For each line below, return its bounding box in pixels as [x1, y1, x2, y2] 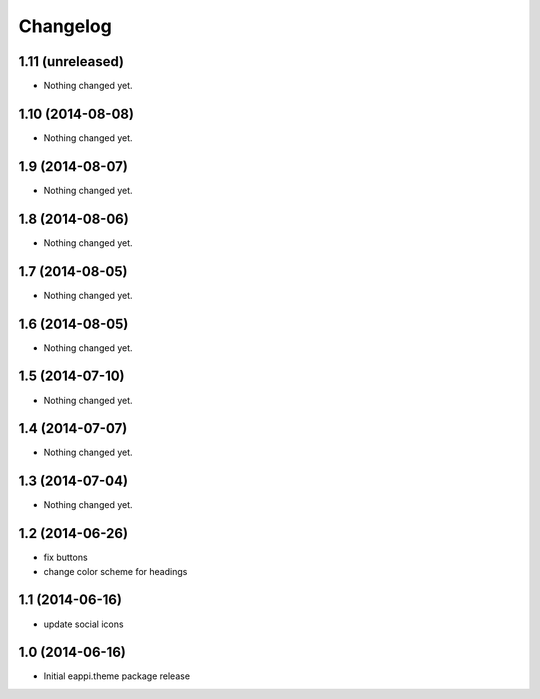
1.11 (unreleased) [18, 53, 125, 70]
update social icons [43, 618, 124, 630]
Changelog [18, 15, 112, 37]
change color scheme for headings [43, 565, 188, 577]
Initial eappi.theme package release [43, 670, 190, 682]
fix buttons [43, 551, 89, 564]
